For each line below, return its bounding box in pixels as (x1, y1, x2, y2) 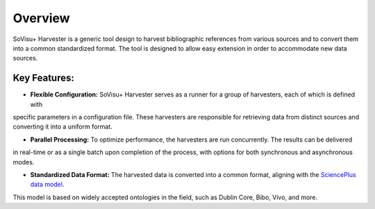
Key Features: (12, 72, 74, 84)
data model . (30, 181, 65, 189)
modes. (12, 158, 35, 166)
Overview (12, 10, 70, 26)
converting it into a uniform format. (12, 122, 112, 131)
